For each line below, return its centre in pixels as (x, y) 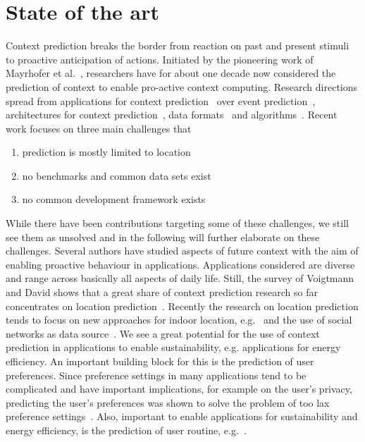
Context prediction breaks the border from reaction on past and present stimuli (178, 45)
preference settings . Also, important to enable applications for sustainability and (182, 416)
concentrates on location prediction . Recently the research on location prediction (182, 306)
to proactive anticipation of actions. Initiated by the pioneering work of (160, 59)
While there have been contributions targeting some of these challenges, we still (177, 223)
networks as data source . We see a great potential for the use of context (163, 333)
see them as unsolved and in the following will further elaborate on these (163, 237)
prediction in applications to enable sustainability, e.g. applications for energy (173, 347)
